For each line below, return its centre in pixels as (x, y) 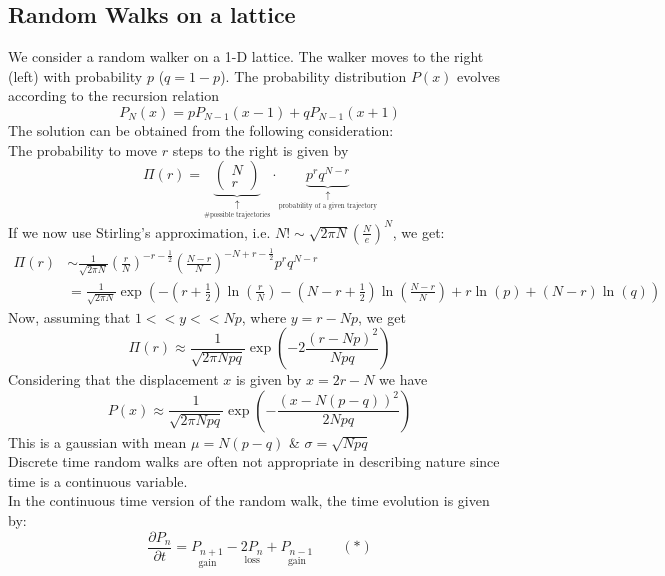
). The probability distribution (313, 75)
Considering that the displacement (113, 379)
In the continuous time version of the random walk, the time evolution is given (249, 500)
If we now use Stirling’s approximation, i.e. (139, 231)
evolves (478, 75)
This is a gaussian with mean (97, 441)
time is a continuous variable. (98, 480)
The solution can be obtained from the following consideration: (201, 129)
